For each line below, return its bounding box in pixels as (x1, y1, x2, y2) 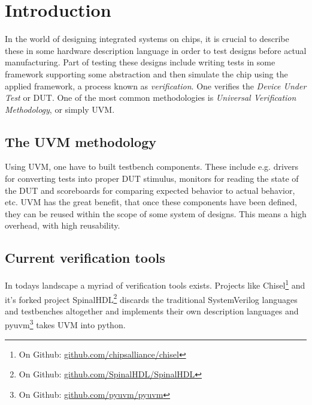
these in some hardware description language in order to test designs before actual (5, 44, 307, 56)
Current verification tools (5, 248, 165, 267)
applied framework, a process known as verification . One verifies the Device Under (5, 79, 307, 92)
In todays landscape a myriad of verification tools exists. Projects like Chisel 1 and (5, 277, 305, 291)
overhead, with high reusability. (5, 219, 120, 232)
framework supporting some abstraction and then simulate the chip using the (5, 67, 288, 80)
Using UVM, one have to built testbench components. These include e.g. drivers (5, 160, 299, 173)
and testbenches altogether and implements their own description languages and (5, 304, 299, 317)
